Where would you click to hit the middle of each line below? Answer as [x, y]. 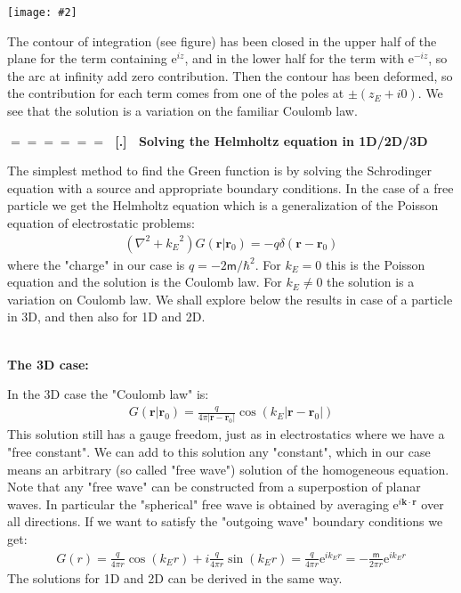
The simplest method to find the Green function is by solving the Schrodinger [219, 171]
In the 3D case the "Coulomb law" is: [108, 394]
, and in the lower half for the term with [295, 58]
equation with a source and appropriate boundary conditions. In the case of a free [230, 187]
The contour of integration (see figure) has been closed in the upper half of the [222, 41]
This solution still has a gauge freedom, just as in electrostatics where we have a [226, 434]
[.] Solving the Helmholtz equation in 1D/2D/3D [271, 140]
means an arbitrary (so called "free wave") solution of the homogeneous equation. [228, 469]
